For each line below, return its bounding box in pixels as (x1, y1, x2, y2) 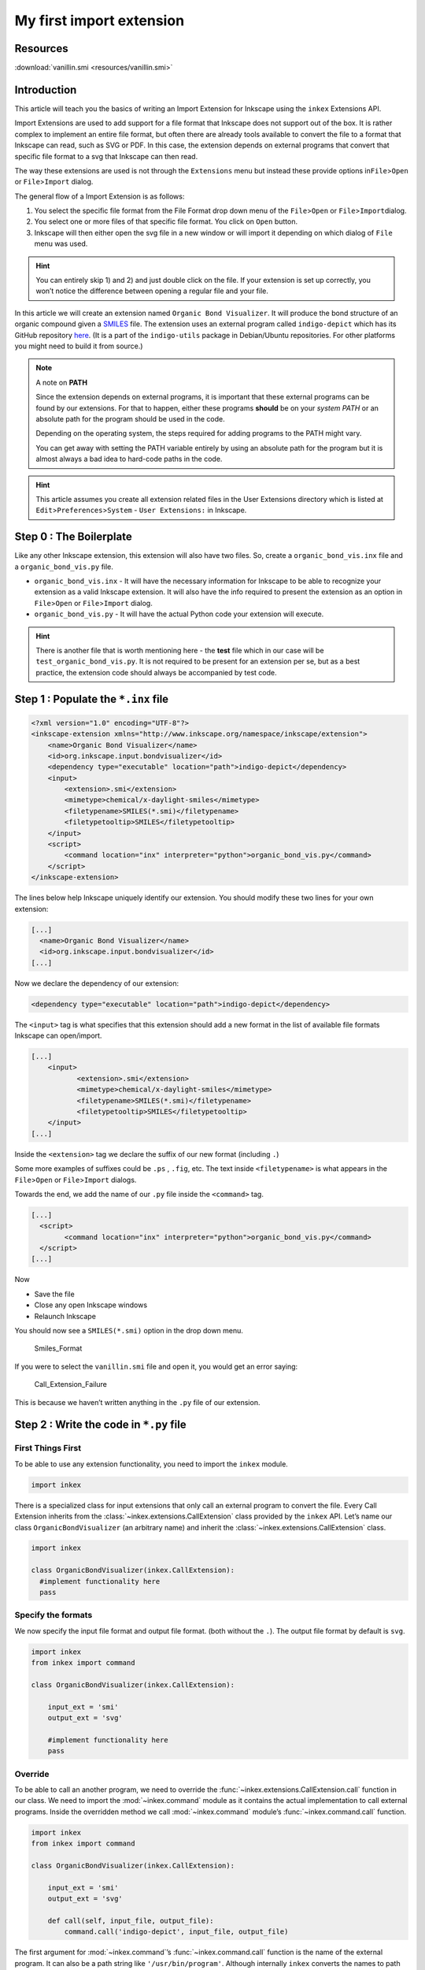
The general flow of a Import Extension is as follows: (14, 191, 185, 201)
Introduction (14, 83, 77, 96)
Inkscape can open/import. (14, 1031, 102, 1040)
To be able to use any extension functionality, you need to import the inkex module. (14, 1459, 289, 1469)
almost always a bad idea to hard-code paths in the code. (35, 454, 223, 464)
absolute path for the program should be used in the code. (35, 414, 226, 423)
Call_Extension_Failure (34, 1380, 108, 1389)
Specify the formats (14, 1610, 93, 1621)
